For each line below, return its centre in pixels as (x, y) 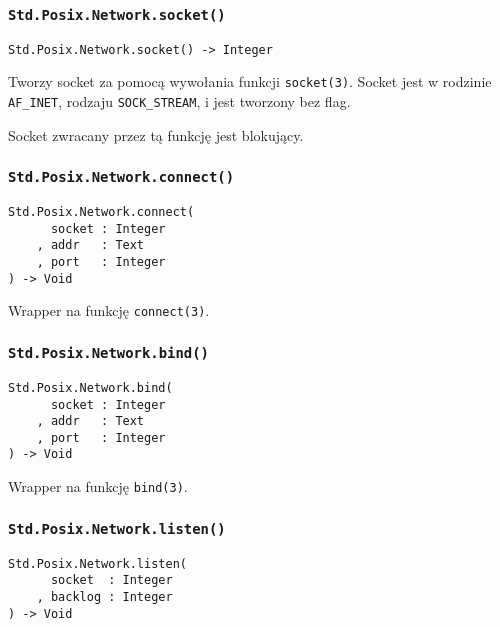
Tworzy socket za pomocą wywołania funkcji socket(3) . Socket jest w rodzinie (250, 81)
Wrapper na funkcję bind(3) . (98, 486)
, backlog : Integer (104, 596)
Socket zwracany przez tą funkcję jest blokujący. (156, 134)
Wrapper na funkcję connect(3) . (109, 310)
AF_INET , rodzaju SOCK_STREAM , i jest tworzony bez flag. (179, 101)
